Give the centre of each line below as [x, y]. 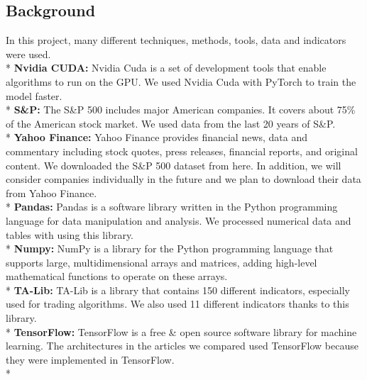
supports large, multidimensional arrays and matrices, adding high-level [161, 262]
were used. [28, 54]
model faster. [34, 95]
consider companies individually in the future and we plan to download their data [183, 179]
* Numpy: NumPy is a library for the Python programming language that [170, 248]
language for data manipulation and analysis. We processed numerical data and [179, 220]
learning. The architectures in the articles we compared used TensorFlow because [182, 346]
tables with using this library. [70, 234]
